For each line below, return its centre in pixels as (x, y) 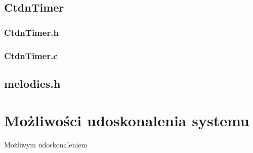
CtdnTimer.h (31, 32)
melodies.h (32, 83)
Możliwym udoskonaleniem (46, 145)
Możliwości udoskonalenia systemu (127, 120)
